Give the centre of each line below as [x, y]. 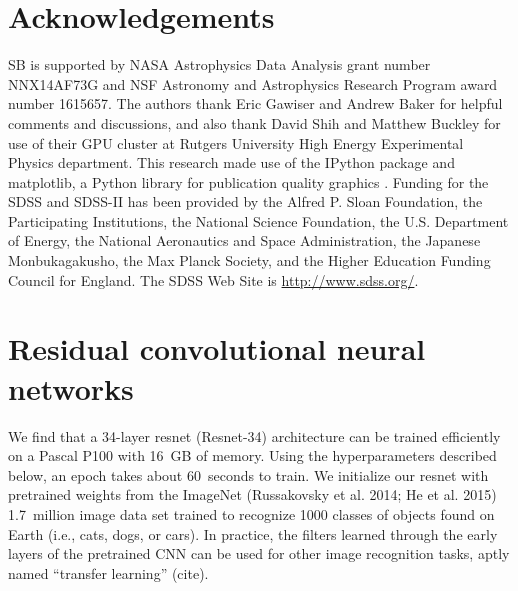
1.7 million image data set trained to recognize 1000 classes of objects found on [251, 513]
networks [71, 387]
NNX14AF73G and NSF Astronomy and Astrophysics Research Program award [253, 83]
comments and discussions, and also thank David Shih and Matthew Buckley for [254, 122]
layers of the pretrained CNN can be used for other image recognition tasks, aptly [259, 553]
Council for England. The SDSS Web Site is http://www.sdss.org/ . [213, 279]
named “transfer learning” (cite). [108, 572]
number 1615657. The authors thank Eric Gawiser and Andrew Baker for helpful [255, 103]
